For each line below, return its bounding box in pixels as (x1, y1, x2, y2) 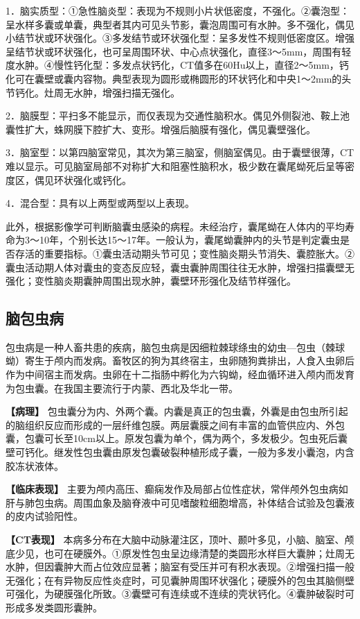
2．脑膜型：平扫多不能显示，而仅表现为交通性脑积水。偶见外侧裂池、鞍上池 (6, 108, 350, 123)
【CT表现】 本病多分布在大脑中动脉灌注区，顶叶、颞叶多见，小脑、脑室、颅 (6, 532, 354, 547)
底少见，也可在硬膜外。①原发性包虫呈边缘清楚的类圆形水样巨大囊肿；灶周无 (6, 545, 354, 560)
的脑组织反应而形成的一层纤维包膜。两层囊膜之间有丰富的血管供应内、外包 (6, 417, 345, 432)
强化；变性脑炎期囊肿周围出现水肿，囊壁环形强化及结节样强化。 (6, 273, 296, 288)
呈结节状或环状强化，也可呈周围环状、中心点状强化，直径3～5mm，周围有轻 (6, 44, 352, 58)
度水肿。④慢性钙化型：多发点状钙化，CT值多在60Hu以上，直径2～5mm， (6, 58, 339, 72)
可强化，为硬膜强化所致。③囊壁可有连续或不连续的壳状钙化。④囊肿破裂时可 (6, 586, 354, 601)
